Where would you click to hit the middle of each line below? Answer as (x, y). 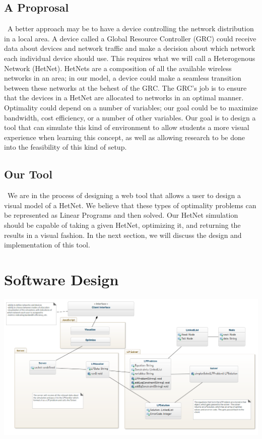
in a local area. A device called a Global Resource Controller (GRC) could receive (130, 38)
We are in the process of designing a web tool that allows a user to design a (124, 195)
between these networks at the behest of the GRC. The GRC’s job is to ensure (125, 87)
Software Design (61, 279)
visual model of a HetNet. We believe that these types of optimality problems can (130, 205)
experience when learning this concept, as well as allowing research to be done (124, 137)
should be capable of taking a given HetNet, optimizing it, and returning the (122, 225)
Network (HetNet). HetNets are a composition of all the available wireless (118, 68)
